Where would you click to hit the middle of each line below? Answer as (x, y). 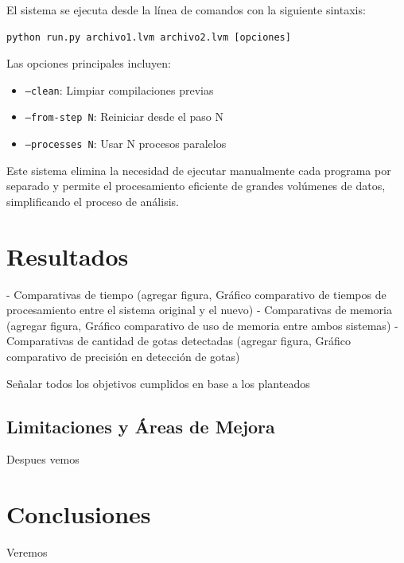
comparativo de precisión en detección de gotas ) (123, 357)
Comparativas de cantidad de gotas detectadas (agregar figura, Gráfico (179, 341)
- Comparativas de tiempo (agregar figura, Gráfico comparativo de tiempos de (196, 294)
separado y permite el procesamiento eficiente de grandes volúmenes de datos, (196, 186)
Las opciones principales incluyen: (89, 63)
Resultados (68, 256)
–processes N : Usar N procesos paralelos (126, 144)
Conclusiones (79, 514)
